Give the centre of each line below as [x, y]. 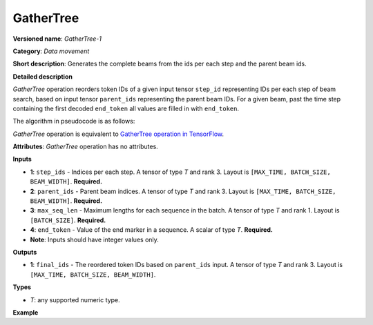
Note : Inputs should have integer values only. [94, 239]
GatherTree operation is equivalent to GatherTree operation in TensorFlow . [118, 134]
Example [26, 312]
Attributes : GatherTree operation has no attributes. [85, 147]
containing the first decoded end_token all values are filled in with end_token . [126, 108]
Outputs [25, 252]
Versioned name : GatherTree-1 [57, 39]
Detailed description [42, 77]
